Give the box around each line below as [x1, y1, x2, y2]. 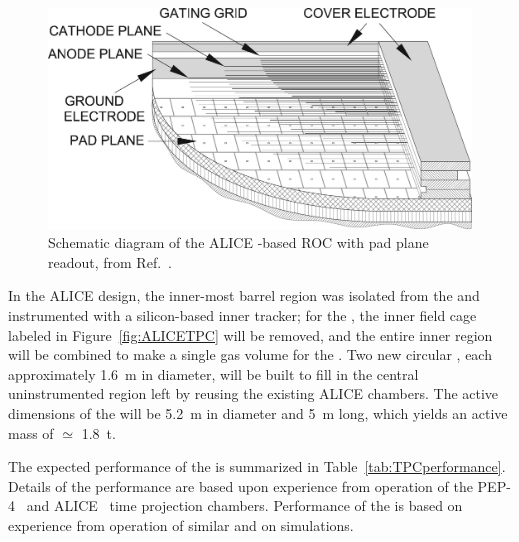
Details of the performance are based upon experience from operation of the [8, 475, 473, 496]
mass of [8, 422, 54, 443]
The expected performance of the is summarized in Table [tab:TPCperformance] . [8, 456, 506, 477]
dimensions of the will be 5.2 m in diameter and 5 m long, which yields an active [8, 403, 508, 424]
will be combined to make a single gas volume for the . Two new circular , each [8, 344, 492, 365]
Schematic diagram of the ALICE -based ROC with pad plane [48, 232, 429, 253]
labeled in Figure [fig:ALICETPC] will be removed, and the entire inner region [8, 324, 493, 345]
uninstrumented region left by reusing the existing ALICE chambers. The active [8, 383, 499, 404]
